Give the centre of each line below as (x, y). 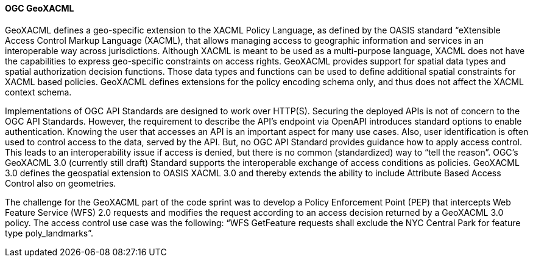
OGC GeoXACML (40, 8)
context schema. (38, 92)
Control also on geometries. (61, 183)
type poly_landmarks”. (49, 233)
